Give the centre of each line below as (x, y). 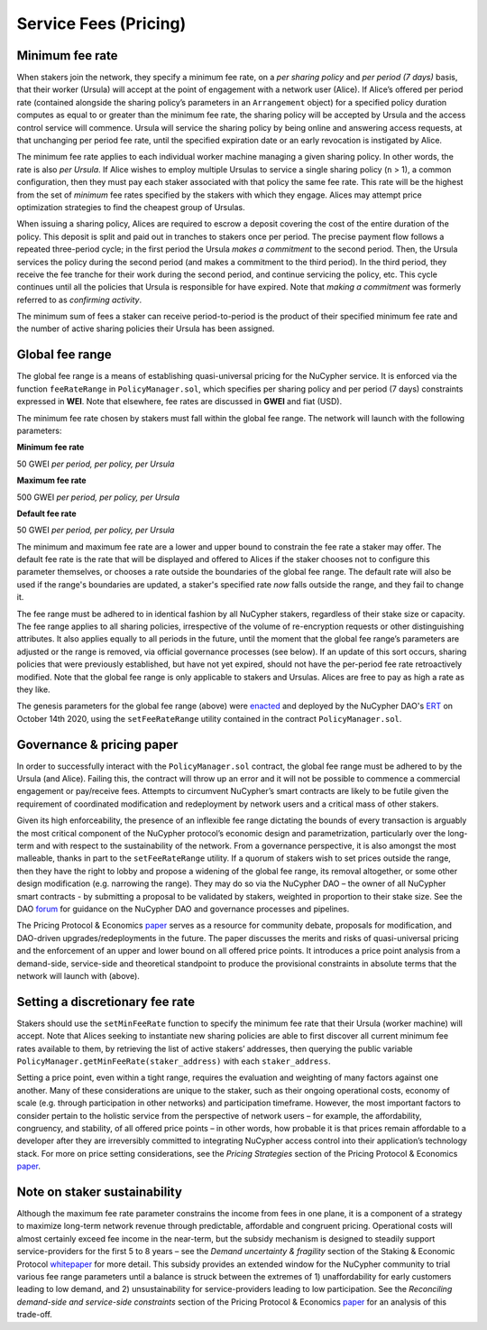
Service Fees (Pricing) (101, 23)
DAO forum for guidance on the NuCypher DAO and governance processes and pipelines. (183, 909)
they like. (33, 689)
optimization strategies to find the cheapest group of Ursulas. (131, 207)
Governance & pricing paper (97, 744)
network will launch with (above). (78, 975)
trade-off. (35, 1315)
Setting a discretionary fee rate (106, 1002)
